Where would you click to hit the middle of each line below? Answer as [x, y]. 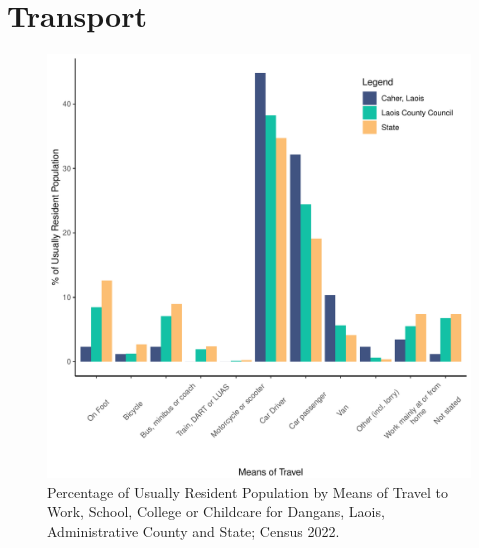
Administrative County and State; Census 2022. [193, 530]
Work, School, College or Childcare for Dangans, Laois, [216, 511]
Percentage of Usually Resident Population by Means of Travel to [248, 491]
